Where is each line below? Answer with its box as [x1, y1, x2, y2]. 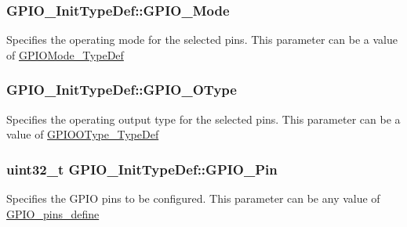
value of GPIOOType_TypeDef [6, 126, 159, 142]
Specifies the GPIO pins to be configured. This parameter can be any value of [6, 190, 380, 207]
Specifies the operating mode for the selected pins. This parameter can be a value [6, 31, 398, 48]
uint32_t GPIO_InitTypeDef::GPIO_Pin [6, 159, 278, 178]
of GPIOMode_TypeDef [6, 46, 124, 63]
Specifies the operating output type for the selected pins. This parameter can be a [6, 110, 401, 127]
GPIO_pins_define [6, 205, 100, 222]
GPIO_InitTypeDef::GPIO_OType [6, 80, 237, 99]
